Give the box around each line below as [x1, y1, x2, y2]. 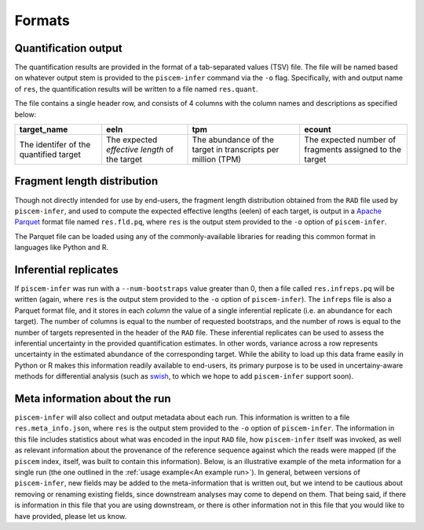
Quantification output [14, 42, 122, 55]
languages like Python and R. [14, 243, 109, 252]
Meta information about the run [14, 392, 171, 405]
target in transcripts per [192, 144, 280, 155]
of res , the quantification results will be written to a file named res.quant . [14, 84, 258, 93]
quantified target [19, 149, 82, 160]
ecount [304, 124, 331, 135]
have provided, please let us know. [14, 511, 127, 521]
